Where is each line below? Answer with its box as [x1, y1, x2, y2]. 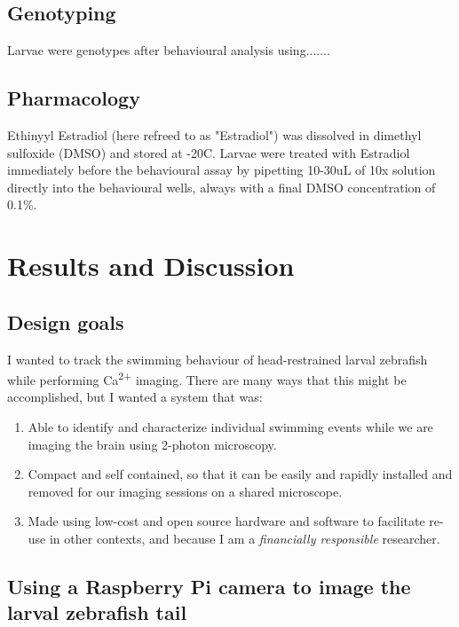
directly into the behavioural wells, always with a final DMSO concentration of [7, 177, 436, 196]
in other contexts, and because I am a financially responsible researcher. [49, 529, 440, 547]
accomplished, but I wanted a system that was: [7, 388, 263, 406]
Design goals [7, 308, 124, 335]
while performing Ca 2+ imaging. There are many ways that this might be [7, 368, 407, 388]
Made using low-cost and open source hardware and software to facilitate [28, 512, 425, 530]
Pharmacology [7, 84, 140, 112]
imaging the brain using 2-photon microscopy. [28, 435, 277, 453]
